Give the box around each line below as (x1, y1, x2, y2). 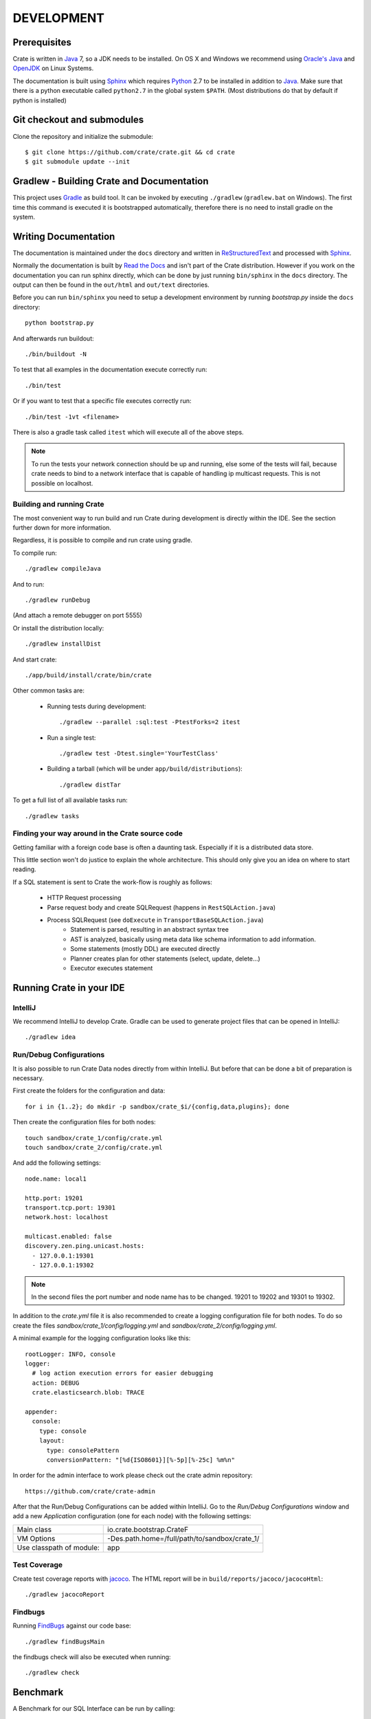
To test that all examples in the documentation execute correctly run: (12, 365, 207, 374)
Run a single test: (47, 733, 96, 742)
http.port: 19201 (25, 1194, 83, 1202)
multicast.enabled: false (25, 1233, 113, 1240)
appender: (25, 1408, 58, 1416)
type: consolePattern (46, 1446, 120, 1454)
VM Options (16, 1533, 56, 1543)
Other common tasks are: (12, 686, 85, 694)
